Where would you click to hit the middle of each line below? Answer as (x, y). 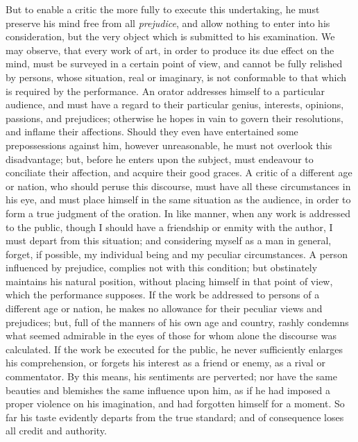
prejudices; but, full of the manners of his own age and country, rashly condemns (177, 322)
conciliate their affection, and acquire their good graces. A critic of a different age (179, 172)
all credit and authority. (56, 431)
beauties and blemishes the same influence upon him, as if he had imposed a (168, 390)
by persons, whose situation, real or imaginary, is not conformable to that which (176, 77)
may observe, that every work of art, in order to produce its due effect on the (170, 50)
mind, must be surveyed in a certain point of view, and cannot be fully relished (174, 63)
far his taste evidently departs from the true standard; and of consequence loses (175, 417)
